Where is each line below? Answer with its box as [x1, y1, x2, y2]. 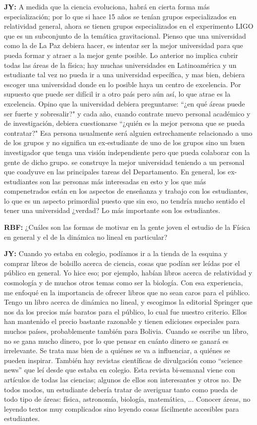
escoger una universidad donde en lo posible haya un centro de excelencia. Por [4, 79, 241, 89]
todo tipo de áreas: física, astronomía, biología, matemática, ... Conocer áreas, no [4, 394, 251, 404]
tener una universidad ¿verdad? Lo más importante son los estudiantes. [4, 205, 220, 215]
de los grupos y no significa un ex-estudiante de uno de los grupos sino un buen [4, 137, 245, 148]
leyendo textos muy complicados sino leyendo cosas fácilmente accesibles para [4, 403, 239, 414]
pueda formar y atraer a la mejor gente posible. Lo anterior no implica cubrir [4, 50, 238, 60]
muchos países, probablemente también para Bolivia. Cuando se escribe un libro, [4, 326, 249, 336]
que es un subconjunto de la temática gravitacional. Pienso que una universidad [4, 30, 246, 41]
